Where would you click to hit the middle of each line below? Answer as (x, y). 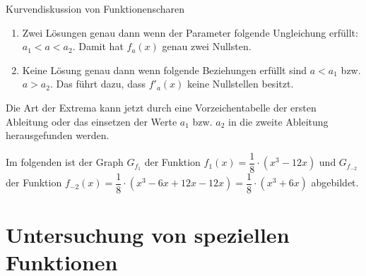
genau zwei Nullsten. (207, 46)
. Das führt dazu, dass (98, 84)
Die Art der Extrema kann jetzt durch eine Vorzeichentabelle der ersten (161, 107)
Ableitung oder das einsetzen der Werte (91, 121)
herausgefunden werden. (58, 135)
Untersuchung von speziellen (148, 235)
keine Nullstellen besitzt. (241, 84)
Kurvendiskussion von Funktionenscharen (95, 8)
